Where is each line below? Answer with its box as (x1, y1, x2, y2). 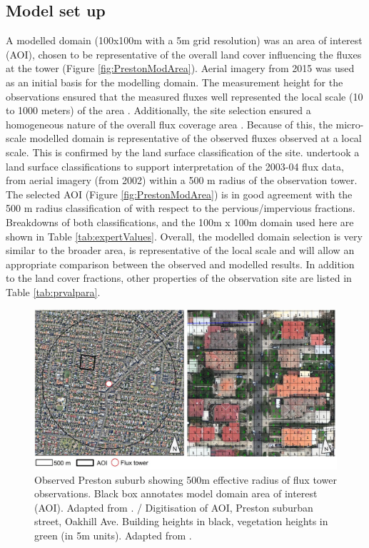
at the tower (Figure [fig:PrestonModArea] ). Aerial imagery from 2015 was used (6, 61, 355, 76)
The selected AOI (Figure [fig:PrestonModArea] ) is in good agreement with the (6, 186, 353, 201)
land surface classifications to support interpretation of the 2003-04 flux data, (6, 158, 344, 173)
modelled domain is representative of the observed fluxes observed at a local (29, 131, 362, 146)
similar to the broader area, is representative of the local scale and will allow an (6, 243, 355, 258)
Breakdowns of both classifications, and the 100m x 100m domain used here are (6, 214, 354, 229)
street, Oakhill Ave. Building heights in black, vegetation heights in (34, 514, 328, 529)
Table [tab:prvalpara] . (6, 284, 101, 299)
